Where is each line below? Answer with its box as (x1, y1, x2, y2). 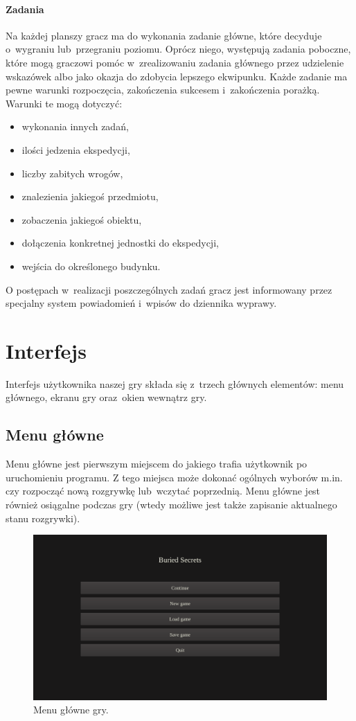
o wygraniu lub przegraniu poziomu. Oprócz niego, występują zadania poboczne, (6, 42, 351, 56)
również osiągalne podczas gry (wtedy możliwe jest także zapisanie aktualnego (6, 497, 337, 511)
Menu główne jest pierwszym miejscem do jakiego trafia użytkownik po (6, 456, 308, 471)
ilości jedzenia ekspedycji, (21, 142, 130, 157)
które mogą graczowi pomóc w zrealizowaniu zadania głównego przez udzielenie (6, 55, 344, 69)
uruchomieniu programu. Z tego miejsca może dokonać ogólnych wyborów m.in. (6, 470, 343, 484)
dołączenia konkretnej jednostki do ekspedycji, (21, 235, 219, 250)
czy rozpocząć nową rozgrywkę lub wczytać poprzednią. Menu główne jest (6, 483, 321, 498)
